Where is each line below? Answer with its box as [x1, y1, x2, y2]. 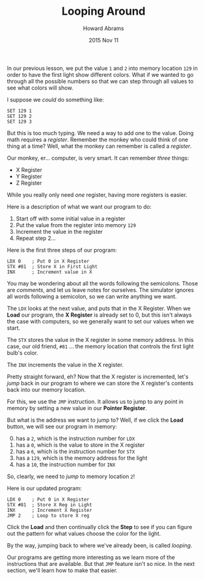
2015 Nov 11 [88, 36, 119, 44]
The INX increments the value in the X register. [7, 361, 124, 368]
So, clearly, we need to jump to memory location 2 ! [7, 473, 135, 480]
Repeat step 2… [15, 234, 56, 242]
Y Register [15, 172, 42, 180]
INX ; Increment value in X [7, 269, 93, 275]
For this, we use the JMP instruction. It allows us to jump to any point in [7, 398, 184, 405]
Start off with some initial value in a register [15, 215, 126, 222]
